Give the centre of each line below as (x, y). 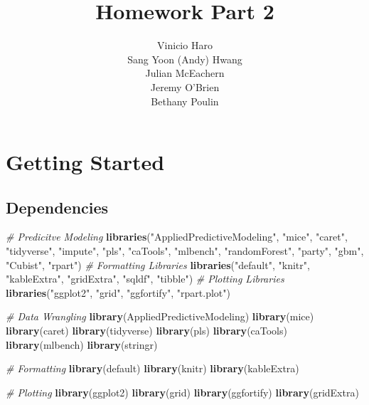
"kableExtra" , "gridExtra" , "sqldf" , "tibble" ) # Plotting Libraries (145, 279)
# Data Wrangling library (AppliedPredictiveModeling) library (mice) (160, 316)
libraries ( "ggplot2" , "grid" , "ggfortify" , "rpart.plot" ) (118, 292)
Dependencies (57, 207)
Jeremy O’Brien (185, 86)
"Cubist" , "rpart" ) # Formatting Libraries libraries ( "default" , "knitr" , (158, 264)
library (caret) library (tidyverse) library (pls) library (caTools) (146, 331)
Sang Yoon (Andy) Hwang (185, 59)
